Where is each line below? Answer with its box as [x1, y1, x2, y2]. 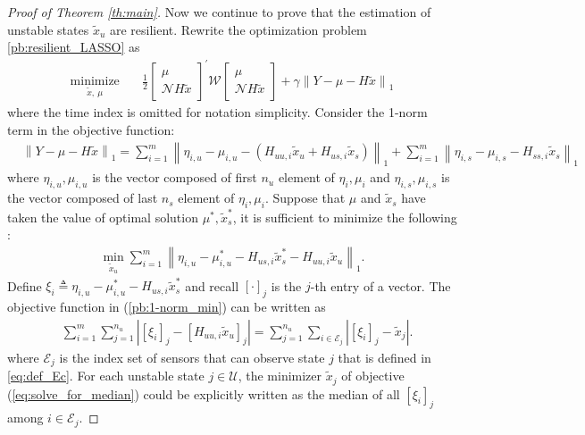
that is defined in [338, 347, 431, 366]
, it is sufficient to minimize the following [232, 207, 457, 226]
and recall [185, 276, 239, 295]
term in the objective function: [7, 120, 175, 138]
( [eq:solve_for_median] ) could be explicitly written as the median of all [7, 384, 400, 403]
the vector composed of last [7, 188, 158, 207]
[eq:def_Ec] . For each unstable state [7, 366, 205, 385]
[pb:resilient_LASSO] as [7, 38, 140, 56]
